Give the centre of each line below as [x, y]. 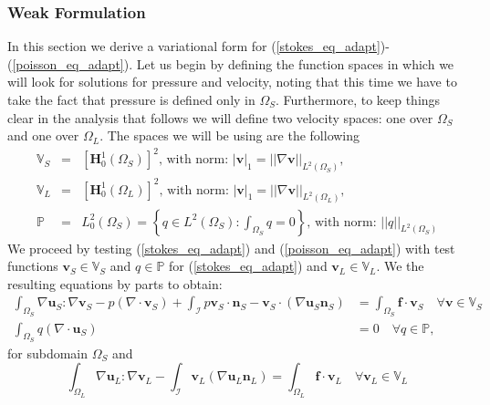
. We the [400, 266]
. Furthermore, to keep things [358, 99]
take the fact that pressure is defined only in [131, 99]
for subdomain [48, 353]
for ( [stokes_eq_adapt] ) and [248, 266]
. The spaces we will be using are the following [230, 135]
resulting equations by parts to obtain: [115, 283]
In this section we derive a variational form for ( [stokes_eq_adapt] [194, 46]
